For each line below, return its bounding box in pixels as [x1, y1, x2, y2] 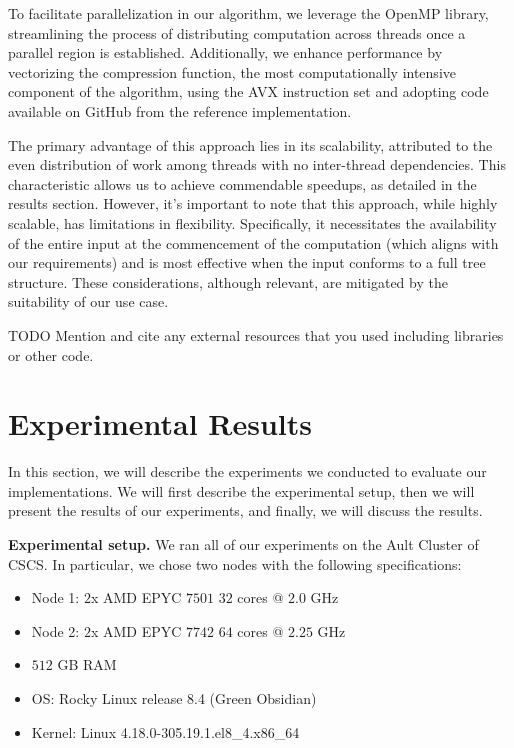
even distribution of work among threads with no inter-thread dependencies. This [8, 154, 506, 175]
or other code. [8, 344, 94, 365]
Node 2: [31, 620, 80, 641]
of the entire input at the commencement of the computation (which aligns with [8, 232, 499, 253]
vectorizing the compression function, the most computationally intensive [8, 61, 456, 82]
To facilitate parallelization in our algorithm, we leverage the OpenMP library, [8, 3, 489, 23]
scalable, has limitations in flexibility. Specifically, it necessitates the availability [8, 212, 497, 233]
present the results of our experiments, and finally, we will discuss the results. [8, 500, 483, 521]
